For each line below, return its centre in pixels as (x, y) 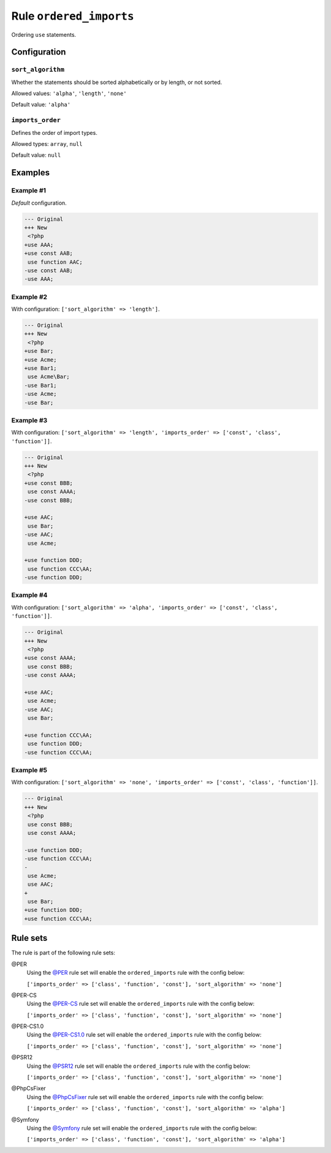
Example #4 (29, 595)
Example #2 (29, 297)
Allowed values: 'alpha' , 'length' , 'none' (69, 93)
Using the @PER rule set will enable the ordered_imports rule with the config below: (136, 973)
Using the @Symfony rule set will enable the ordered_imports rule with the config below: (142, 1128)
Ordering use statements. (44, 34)
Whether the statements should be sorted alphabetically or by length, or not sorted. (117, 82)
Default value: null (36, 155)
